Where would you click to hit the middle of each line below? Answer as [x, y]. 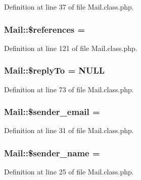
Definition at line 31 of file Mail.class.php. [69, 130]
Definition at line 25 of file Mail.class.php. [69, 172]
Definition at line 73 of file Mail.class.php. [69, 89]
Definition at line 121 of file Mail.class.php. [71, 48]
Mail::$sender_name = [52, 153]
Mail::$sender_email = [52, 112]
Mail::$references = [45, 29]
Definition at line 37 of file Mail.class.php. [69, 7]
